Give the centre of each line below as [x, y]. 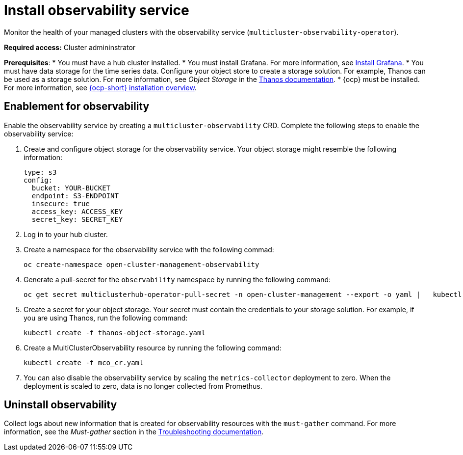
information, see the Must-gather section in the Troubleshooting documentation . [134, 432]
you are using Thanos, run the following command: [106, 318]
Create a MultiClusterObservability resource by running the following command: [153, 348]
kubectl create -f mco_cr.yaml [84, 362]
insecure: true [61, 203]
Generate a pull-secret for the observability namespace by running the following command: [177, 279]
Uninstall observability [61, 405]
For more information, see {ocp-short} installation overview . [100, 87]
